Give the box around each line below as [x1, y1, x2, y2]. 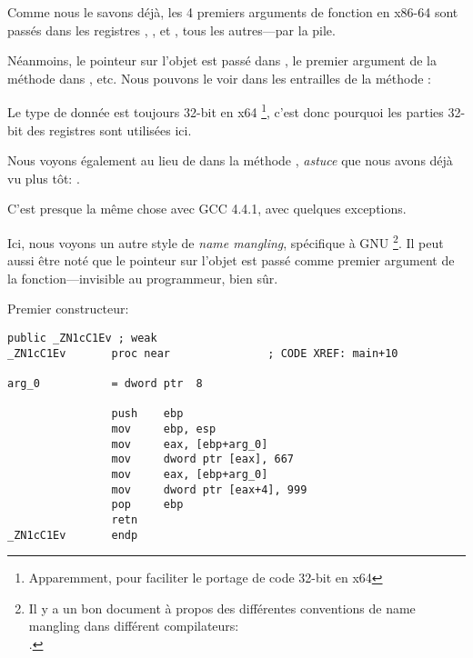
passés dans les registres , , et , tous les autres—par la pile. [7, 20, 336, 39]
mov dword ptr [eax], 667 [111, 453, 294, 466]
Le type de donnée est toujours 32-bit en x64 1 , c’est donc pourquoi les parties [7, 100, 444, 122]
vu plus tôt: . [7, 168, 80, 187]
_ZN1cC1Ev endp [7, 528, 138, 542]
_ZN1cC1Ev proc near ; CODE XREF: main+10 [7, 346, 398, 360]
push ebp [111, 407, 184, 421]
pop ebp [111, 498, 184, 512]
